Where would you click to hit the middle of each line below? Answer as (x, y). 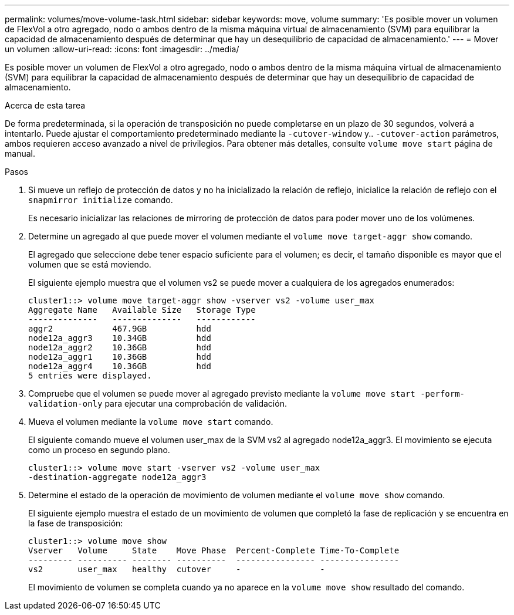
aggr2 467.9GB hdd (120, 329)
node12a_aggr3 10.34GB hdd (120, 338)
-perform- (443, 394)
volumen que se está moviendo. (90, 264)
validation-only (65, 404)
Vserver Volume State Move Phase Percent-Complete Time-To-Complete (214, 550)
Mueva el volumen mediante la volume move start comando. (151, 422)
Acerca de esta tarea (45, 105)
